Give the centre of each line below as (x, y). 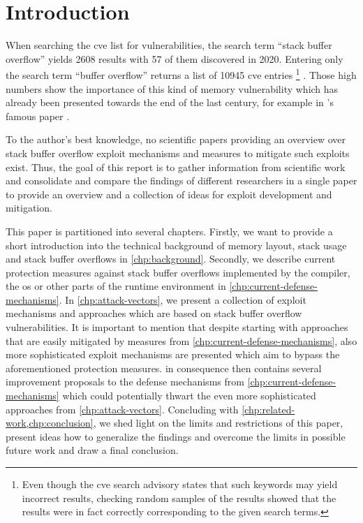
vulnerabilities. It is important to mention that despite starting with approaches (177, 327)
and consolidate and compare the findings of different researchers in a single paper (181, 181)
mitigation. (29, 208)
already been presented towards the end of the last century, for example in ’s (170, 102)
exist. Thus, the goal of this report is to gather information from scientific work (176, 167)
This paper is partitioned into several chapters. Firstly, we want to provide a (169, 231)
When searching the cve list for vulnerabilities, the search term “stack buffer (169, 45)
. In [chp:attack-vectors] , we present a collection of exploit (183, 299)
